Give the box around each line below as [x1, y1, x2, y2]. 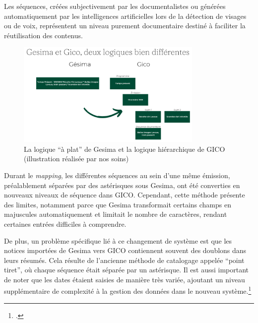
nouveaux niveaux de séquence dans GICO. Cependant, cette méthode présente [4, 190, 245, 200]
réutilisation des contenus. [4, 30, 83, 40]
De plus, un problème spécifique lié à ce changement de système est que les [4, 235, 232, 246]
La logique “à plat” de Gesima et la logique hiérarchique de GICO [24, 143, 225, 154]
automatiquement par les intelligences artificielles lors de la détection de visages [4, 10, 247, 21]
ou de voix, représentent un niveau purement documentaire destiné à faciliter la [4, 20, 246, 31]
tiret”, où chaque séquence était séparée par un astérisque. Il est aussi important [4, 264, 249, 275]
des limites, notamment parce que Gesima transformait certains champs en [4, 199, 231, 209]
